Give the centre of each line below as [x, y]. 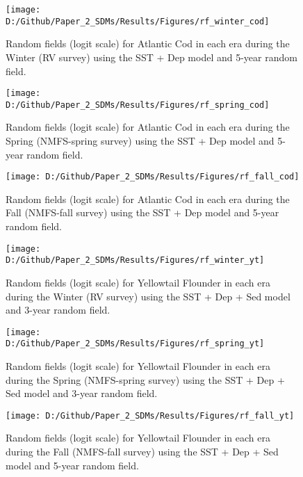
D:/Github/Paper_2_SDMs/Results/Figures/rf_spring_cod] [138, 105]
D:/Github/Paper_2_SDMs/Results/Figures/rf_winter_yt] [135, 260]
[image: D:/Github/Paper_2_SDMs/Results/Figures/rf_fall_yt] [150, 415]
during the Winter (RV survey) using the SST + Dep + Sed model [148, 296]
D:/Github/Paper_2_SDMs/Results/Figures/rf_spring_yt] [135, 344]
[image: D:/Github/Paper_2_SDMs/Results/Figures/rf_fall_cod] [153, 177]
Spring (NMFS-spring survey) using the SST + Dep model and [140, 140]
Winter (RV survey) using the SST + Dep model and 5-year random [151, 57]
